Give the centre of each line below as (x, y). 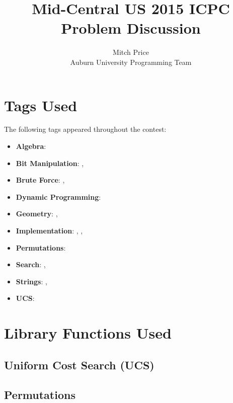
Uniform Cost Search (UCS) (79, 365)
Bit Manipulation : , (50, 163)
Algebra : (31, 146)
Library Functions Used (88, 333)
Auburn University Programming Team (131, 62)
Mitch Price (131, 52)
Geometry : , (37, 214)
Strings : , (31, 281)
